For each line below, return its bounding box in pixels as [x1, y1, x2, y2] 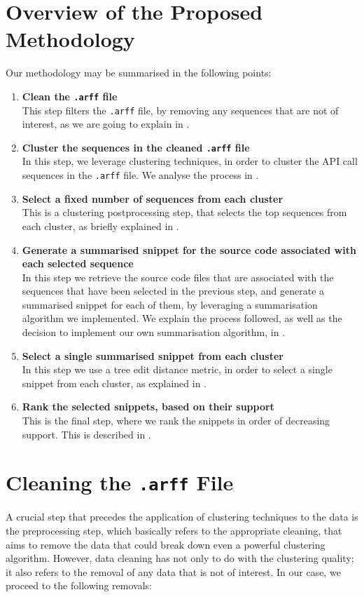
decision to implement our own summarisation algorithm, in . [22, 325, 286, 340]
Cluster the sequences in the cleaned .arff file [22, 140, 250, 154]
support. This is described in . [22, 427, 151, 441]
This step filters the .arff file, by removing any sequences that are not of [22, 102, 339, 117]
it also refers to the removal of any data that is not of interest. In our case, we [6, 564, 341, 579]
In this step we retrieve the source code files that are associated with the [22, 269, 334, 284]
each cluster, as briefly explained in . [22, 218, 179, 233]
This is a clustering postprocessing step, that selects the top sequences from [22, 205, 347, 220]
